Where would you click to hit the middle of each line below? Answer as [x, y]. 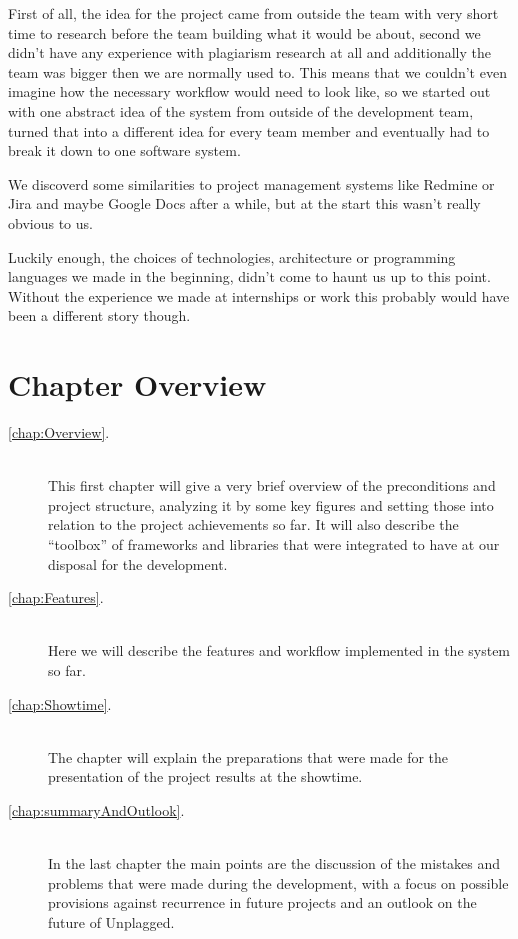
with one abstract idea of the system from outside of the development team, [241, 110]
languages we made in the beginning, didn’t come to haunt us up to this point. [249, 276]
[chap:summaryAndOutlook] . [96, 809]
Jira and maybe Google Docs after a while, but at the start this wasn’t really [244, 203]
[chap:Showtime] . [60, 703]
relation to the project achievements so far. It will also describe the [253, 524]
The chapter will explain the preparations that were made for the [248, 756]
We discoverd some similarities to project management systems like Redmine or [251, 183]
